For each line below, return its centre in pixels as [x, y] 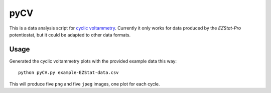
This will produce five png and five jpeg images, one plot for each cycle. [85, 84]
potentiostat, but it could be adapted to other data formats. [70, 34]
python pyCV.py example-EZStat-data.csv [69, 73]
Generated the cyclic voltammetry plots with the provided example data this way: [93, 61]
